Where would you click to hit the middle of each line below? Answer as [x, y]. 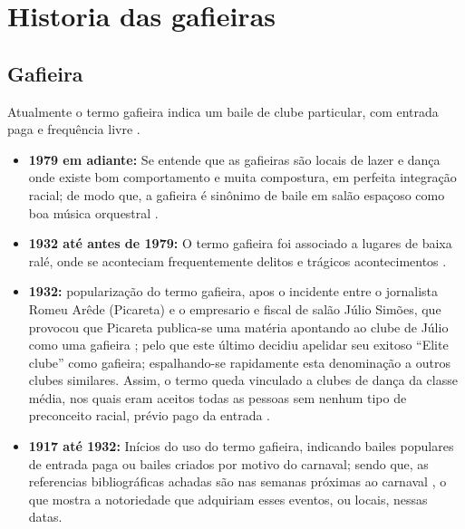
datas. [45, 517]
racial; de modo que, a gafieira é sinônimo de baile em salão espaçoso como [237, 194]
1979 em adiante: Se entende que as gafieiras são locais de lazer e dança [234, 159]
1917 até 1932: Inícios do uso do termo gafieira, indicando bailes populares [241, 446]
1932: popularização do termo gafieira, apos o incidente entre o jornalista [233, 291]
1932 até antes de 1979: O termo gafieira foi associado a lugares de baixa [240, 243]
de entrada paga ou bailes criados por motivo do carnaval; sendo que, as [228, 463]
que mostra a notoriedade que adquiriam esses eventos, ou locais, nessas [228, 499]
